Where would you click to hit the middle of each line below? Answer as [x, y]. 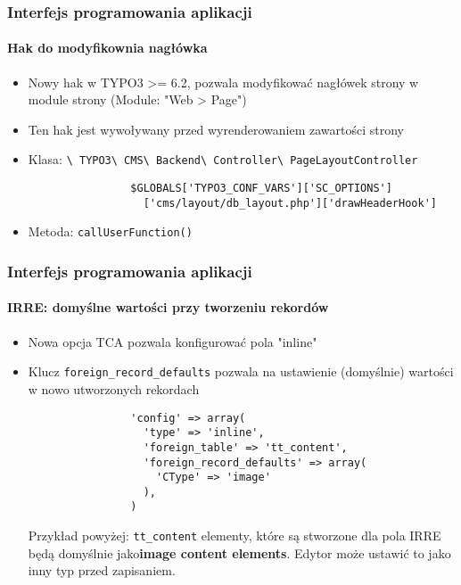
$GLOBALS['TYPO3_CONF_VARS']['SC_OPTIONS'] [261, 189]
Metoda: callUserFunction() [110, 231]
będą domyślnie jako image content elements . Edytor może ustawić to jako [239, 552]
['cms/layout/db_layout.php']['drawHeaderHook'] [290, 203]
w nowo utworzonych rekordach [114, 388]
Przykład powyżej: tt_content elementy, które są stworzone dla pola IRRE [235, 536]
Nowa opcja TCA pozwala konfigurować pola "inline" [173, 341]
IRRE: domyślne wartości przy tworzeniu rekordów [168, 307]
